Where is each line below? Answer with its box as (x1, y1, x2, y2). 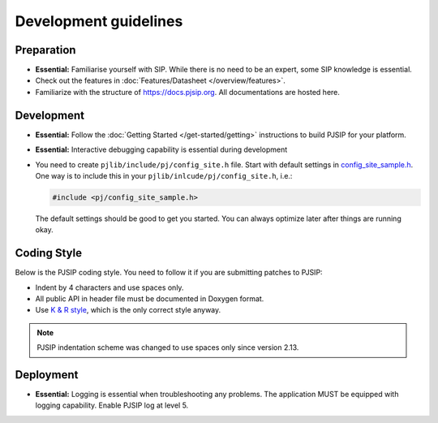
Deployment (15, 368, 79, 382)
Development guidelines (15, 12, 183, 30)
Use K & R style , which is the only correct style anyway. (35, 305, 221, 315)
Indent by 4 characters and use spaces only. (35, 283, 184, 292)
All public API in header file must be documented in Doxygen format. (35, 293, 264, 304)
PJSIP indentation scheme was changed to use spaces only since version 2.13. (36, 343, 299, 352)
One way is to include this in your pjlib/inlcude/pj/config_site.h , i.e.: (35, 170, 293, 180)
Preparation (15, 43, 76, 57)
